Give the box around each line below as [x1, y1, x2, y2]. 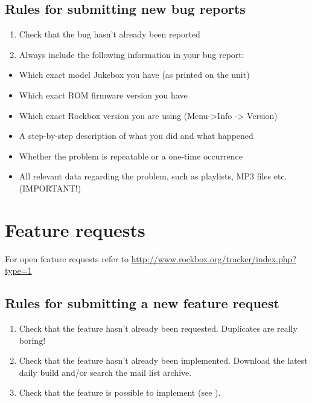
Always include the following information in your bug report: [19, 48, 244, 60]
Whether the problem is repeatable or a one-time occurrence [19, 149, 243, 162]
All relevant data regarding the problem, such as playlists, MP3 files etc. [19, 170, 287, 182]
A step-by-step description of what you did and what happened [19, 129, 253, 142]
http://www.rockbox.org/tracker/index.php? [131, 252, 296, 265]
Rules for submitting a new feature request [5, 294, 279, 312]
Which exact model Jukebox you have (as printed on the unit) [19, 68, 250, 81]
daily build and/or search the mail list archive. [19, 366, 192, 378]
